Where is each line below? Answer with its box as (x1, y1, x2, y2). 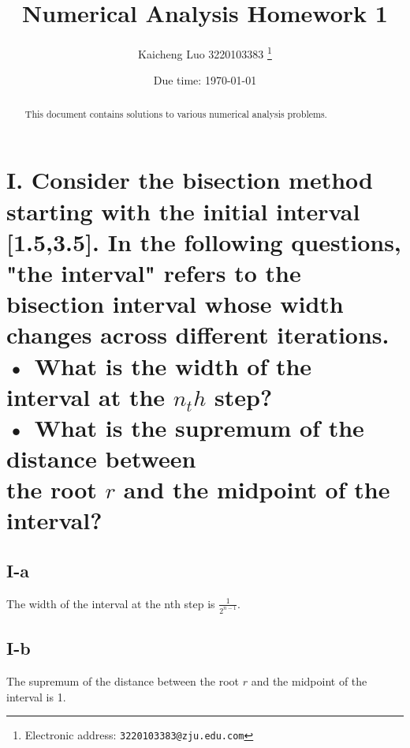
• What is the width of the (6, 349, 312, 382)
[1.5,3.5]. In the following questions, (6, 225, 401, 257)
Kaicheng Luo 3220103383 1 (138, 43, 272, 62)
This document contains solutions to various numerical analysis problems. (24, 107, 327, 120)
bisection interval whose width (6, 288, 344, 320)
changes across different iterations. (6, 318, 389, 351)
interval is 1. (6, 688, 66, 705)
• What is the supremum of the (6, 411, 364, 443)
